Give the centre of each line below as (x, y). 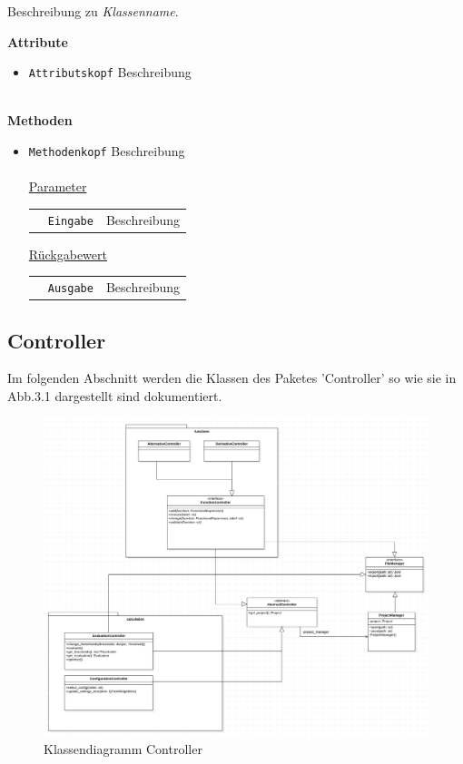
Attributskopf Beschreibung (110, 72)
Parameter (58, 186)
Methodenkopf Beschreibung (107, 151)
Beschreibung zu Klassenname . (93, 11)
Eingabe (70, 221)
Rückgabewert (68, 254)
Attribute (38, 41)
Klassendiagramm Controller (123, 748)
